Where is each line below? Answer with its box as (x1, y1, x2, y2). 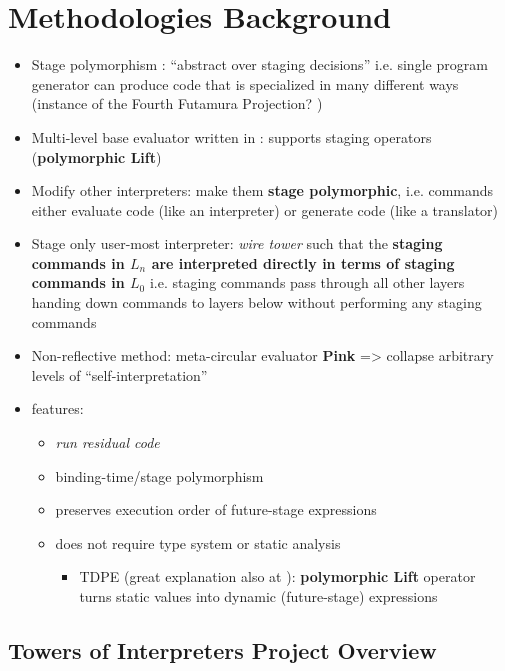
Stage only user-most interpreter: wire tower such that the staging (31, 233, 443, 254)
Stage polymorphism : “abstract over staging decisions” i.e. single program (31, 54, 488, 75)
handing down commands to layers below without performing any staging (31, 292, 482, 313)
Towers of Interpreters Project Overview (8, 634, 437, 665)
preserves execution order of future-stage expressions (55, 499, 377, 520)
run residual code (55, 432, 160, 453)
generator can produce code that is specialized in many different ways (31, 73, 459, 94)
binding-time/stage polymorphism (55, 465, 264, 486)
